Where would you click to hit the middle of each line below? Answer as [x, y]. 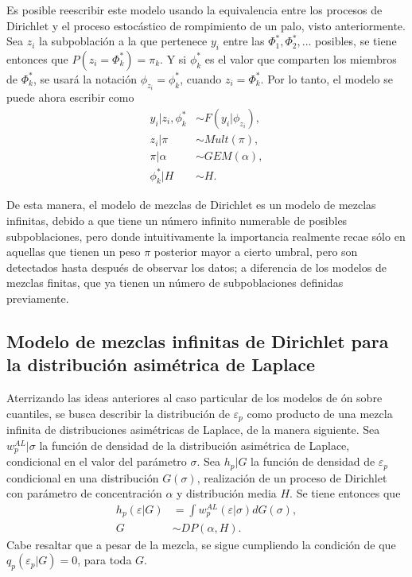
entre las [244, 41]
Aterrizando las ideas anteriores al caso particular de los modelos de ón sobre [194, 398]
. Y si [173, 58]
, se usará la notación [85, 78]
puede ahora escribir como [70, 97]
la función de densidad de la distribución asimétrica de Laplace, [194, 445]
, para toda [105, 560]
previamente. [38, 298]
